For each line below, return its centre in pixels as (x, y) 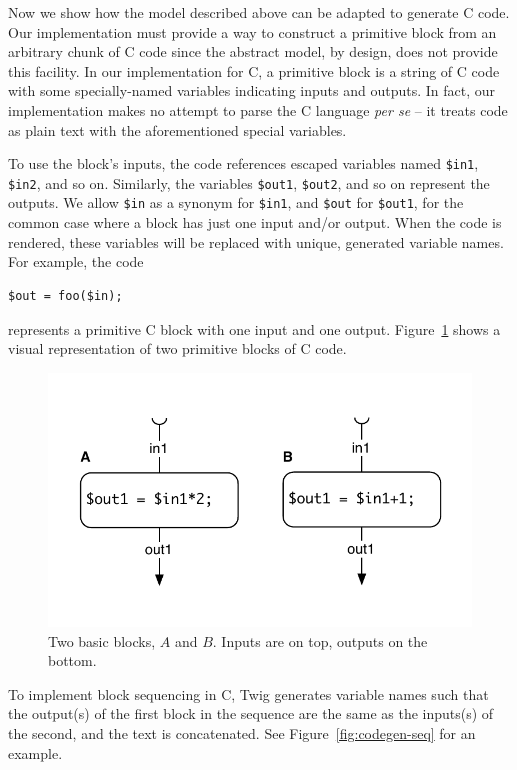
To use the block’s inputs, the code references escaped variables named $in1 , (243, 163)
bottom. (72, 660)
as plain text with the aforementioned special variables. (177, 129)
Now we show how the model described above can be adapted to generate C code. (259, 12)
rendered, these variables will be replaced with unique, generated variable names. (256, 241)
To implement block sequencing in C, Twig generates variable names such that (248, 693)
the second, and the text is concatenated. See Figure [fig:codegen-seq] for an (242, 733)
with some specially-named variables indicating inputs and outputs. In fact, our (252, 90)
